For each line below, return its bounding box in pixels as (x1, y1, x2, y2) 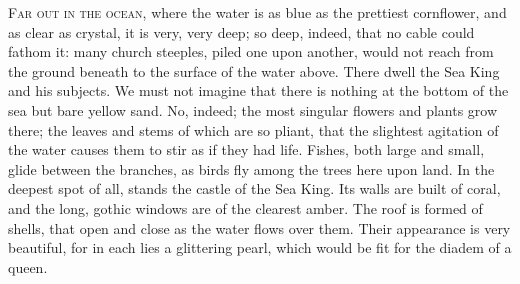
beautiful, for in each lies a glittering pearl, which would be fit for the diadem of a (8, 237, 512, 258)
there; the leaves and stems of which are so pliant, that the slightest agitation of (8, 119, 499, 140)
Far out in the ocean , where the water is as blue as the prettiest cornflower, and (8, 2, 507, 22)
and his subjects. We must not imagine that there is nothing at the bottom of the (8, 80, 509, 101)
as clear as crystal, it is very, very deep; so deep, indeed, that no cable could (8, 21, 475, 42)
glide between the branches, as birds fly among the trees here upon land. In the (8, 158, 495, 179)
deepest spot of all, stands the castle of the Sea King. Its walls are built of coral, (8, 178, 501, 199)
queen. (8, 256, 48, 277)
